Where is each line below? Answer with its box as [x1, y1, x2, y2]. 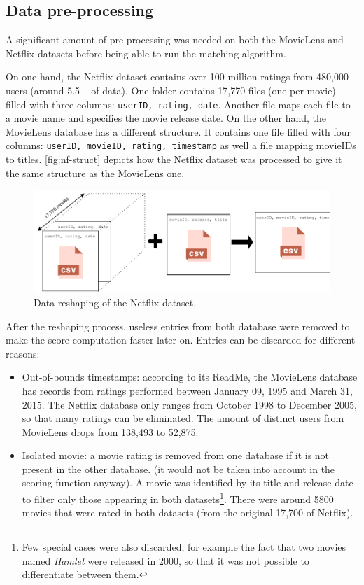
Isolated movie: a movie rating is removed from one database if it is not [22, 448, 330, 463]
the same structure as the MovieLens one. [6, 165, 185, 180]
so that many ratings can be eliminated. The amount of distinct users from [22, 411, 344, 425]
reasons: [6, 346, 40, 360]
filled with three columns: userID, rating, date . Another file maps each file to [6, 97, 351, 111]
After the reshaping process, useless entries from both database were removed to [6, 318, 350, 333]
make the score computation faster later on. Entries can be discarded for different [6, 332, 356, 347]
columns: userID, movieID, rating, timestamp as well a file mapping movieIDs [6, 138, 356, 153]
